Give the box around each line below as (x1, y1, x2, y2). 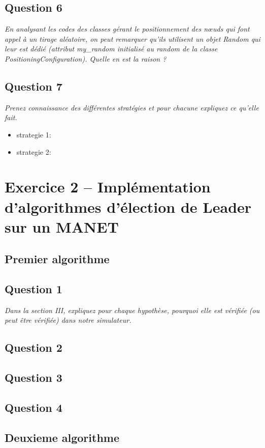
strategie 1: (16, 129, 51, 139)
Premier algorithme (5, 251, 110, 267)
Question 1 (5, 281, 62, 297)
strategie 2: (16, 146, 51, 157)
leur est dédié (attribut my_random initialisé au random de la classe (5, 43, 218, 54)
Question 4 (5, 400, 62, 415)
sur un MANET (5, 216, 119, 237)
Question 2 (5, 340, 62, 355)
